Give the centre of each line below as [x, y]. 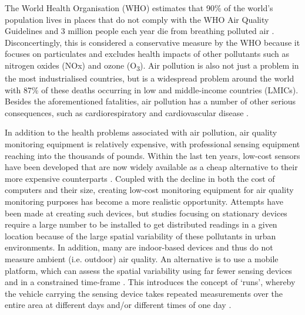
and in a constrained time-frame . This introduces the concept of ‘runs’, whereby [150, 282]
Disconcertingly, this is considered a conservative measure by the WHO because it [152, 42]
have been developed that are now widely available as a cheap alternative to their [151, 167]
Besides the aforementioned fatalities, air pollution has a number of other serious [150, 101]
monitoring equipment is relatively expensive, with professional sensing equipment [152, 144]
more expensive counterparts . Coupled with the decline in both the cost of [140, 178]
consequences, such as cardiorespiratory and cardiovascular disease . [127, 112]
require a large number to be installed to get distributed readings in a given [141, 224]
